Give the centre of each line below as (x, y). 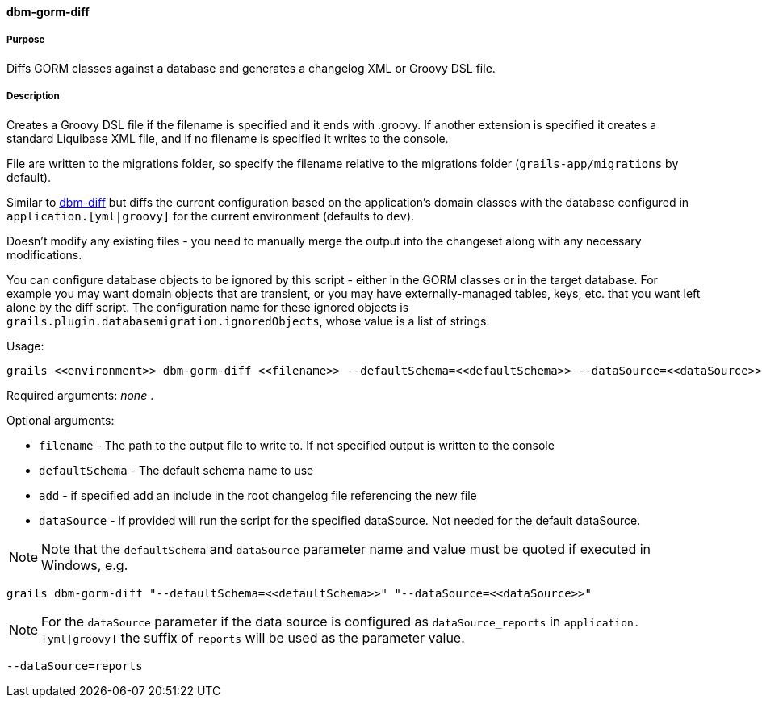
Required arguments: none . (80, 395)
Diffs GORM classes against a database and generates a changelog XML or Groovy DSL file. (251, 68)
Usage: (25, 346)
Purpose (26, 40)
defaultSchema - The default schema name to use (176, 470)
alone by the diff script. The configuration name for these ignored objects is (208, 307)
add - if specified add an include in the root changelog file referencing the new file (258, 495)
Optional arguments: (61, 420)
